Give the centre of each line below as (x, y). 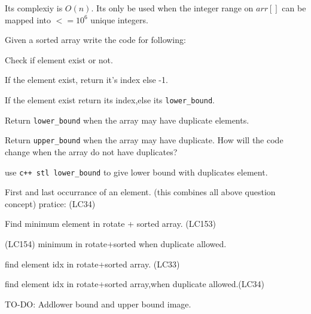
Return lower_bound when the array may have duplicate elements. (127, 120)
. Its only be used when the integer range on (172, 8)
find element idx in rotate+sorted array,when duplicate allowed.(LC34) (135, 284)
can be (294, 8)
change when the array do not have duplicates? (91, 151)
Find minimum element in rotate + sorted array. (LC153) (110, 224)
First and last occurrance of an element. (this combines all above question (140, 192)
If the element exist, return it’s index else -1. (86, 80)
